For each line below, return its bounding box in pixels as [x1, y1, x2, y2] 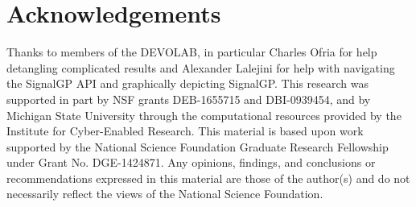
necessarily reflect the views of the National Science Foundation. [6, 185, 323, 202]
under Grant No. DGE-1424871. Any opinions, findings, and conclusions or [6, 154, 376, 171]
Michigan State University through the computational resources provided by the [6, 106, 402, 123]
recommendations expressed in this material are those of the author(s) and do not [6, 169, 410, 186]
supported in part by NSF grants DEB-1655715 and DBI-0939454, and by [6, 90, 371, 107]
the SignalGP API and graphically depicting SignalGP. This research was [6, 75, 369, 92]
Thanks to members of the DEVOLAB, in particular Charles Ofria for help [6, 43, 377, 60]
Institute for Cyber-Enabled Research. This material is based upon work [6, 122, 364, 139]
